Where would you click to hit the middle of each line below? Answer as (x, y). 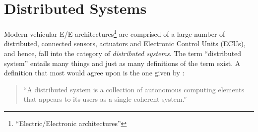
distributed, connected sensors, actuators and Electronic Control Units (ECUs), (125, 43)
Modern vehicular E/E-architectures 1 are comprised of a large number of (115, 33)
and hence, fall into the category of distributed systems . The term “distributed (123, 53)
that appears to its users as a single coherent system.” (105, 99)
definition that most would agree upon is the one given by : (94, 73)
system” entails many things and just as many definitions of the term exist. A (122, 63)
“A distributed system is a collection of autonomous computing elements (134, 89)
